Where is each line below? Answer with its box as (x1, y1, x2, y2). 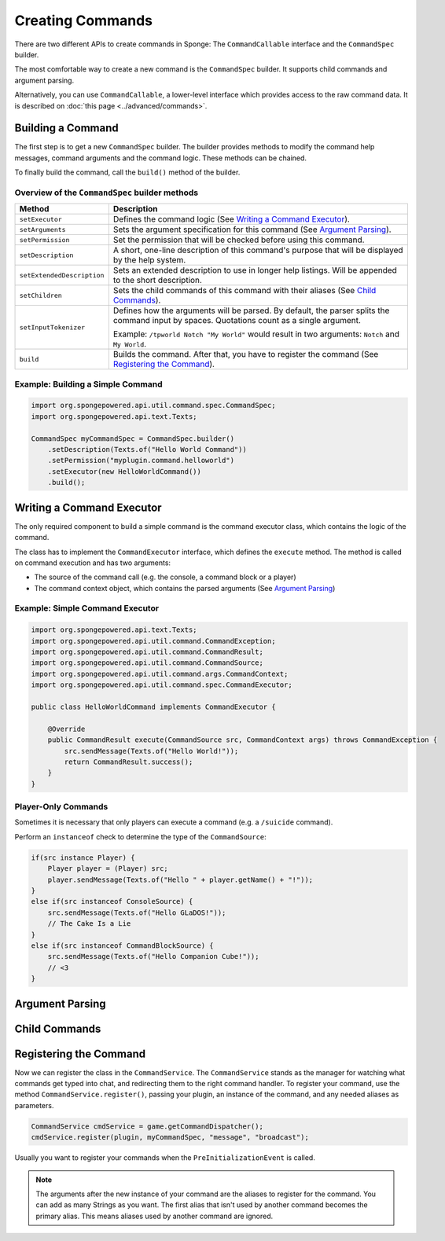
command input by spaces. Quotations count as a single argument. (112, 315, 362, 326)
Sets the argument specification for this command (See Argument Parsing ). (112, 224, 392, 235)
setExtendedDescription (19, 271, 105, 279)
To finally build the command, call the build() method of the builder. (14, 167, 241, 177)
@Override (47, 724, 86, 733)
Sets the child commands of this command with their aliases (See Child (112, 285, 377, 296)
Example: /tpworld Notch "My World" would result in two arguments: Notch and (112, 329, 400, 340)
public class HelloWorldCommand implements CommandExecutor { (31, 702, 276, 711)
